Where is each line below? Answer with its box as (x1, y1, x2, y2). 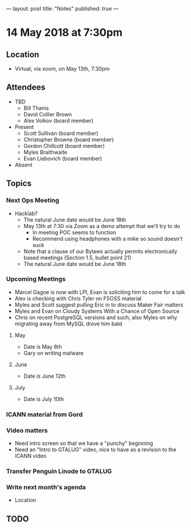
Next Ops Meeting (6, 196, 60, 204)
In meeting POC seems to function (32, 229, 116, 236)
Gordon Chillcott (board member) (23, 142, 105, 149)
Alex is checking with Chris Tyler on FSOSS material (14, 295, 142, 302)
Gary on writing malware (23, 349, 84, 356)
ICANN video (14, 453, 47, 460)
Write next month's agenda (6, 483, 86, 491)
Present (14, 123, 34, 130)
